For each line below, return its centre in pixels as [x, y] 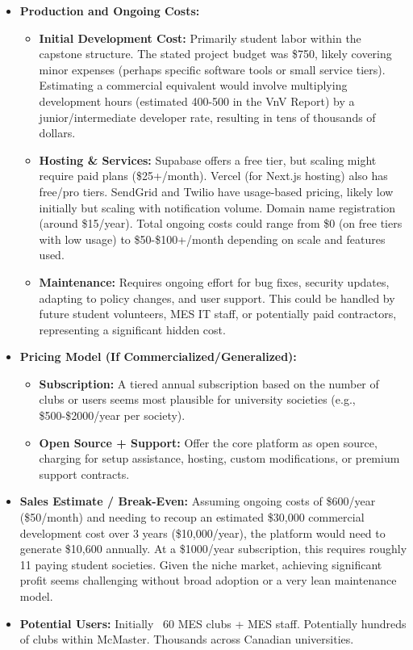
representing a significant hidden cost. [132, 329]
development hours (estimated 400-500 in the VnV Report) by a [197, 101]
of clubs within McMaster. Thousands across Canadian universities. [187, 639]
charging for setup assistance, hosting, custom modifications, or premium [219, 458]
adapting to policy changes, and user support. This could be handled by [217, 298]
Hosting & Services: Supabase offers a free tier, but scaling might [208, 159]
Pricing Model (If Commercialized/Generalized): [158, 356]
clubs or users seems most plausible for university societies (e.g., [197, 399]
